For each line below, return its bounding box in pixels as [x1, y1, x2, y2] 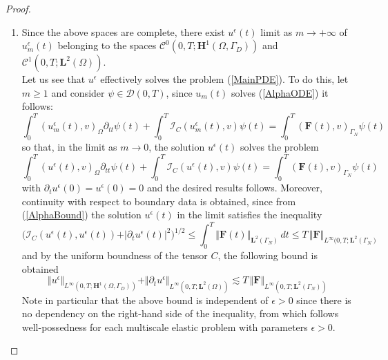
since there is [296, 292, 351, 307]
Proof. [6, 1, 31, 15]
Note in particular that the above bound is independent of [21, 292, 269, 307]
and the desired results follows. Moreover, [146, 180, 322, 195]
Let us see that [21, 72, 86, 86]
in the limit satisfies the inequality [177, 207, 322, 222]
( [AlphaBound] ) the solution [21, 207, 142, 222]
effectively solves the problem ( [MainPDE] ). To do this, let [100, 72, 349, 86]
